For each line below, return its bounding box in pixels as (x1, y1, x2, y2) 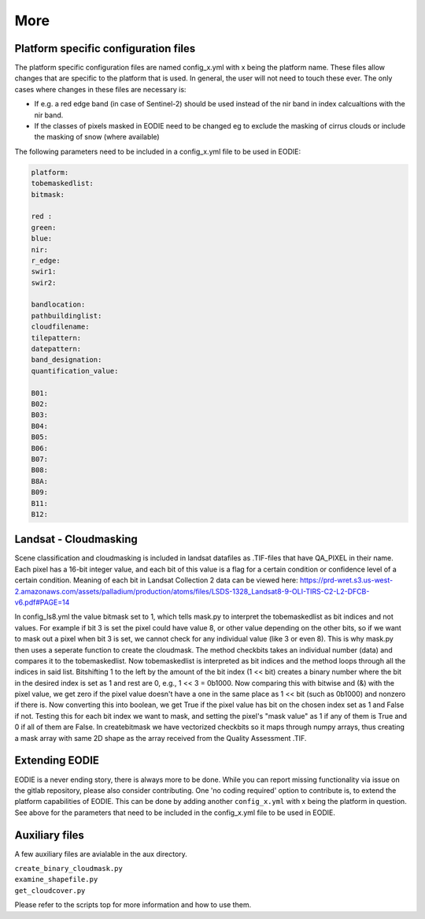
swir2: (31, 278, 57, 287)
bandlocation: (31, 300, 86, 309)
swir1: (31, 267, 57, 276)
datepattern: (31, 344, 82, 354)
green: (31, 223, 57, 232)
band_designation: (31, 355, 102, 364)
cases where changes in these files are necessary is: (14, 84, 187, 94)
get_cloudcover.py (14, 886, 86, 895)
